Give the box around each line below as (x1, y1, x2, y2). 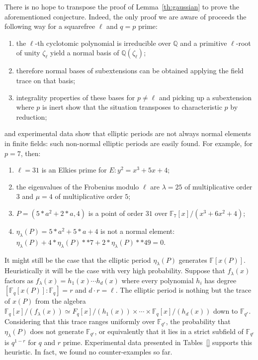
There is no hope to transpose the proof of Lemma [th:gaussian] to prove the (4, 1, 240, 11)
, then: (20, 148, 41, 158)
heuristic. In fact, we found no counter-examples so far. (4, 347, 172, 357)
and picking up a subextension (159, 92, 252, 102)
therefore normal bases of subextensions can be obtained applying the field (16, 65, 244, 76)
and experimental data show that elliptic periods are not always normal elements (4, 128, 251, 139)
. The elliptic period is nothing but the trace (115, 285, 252, 295)
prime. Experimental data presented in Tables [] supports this (63, 337, 253, 347)
